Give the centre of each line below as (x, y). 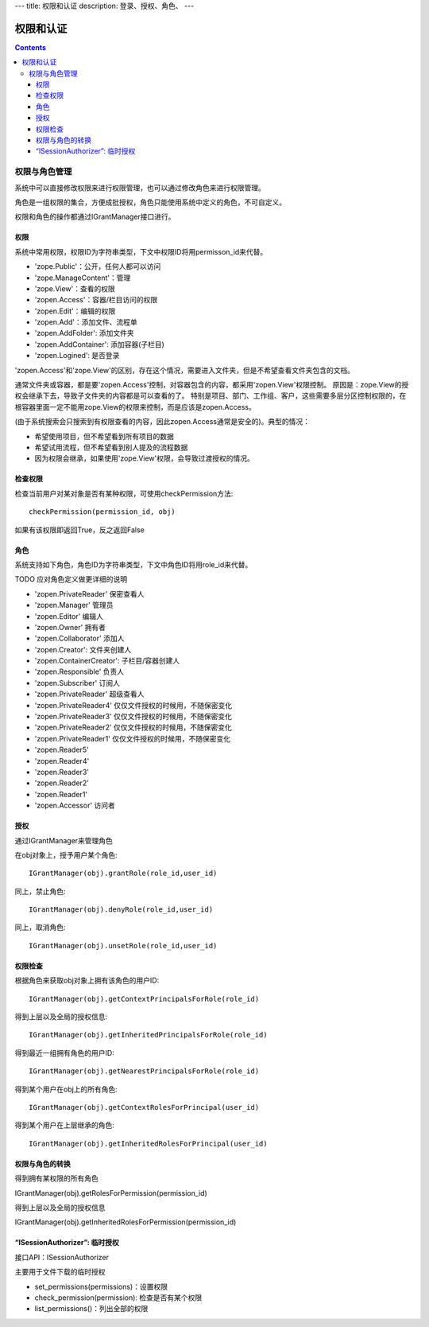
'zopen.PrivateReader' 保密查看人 (89, 593)
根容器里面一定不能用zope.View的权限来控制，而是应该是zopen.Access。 (135, 407)
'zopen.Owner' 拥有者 (70, 627)
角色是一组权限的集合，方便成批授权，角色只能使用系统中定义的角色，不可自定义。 (150, 202)
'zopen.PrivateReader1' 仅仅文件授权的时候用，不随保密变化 (132, 738)
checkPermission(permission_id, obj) (102, 512)
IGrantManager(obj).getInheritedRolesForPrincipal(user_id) (148, 1143)
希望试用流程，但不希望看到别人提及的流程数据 (111, 447)
